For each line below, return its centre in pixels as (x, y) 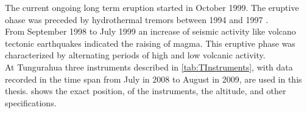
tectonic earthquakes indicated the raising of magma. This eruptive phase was (150, 43)
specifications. (31, 102)
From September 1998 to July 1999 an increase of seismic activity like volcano (150, 31)
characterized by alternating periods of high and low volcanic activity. (135, 55)
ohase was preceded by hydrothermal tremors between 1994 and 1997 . (137, 19)
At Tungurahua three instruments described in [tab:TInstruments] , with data (149, 67)
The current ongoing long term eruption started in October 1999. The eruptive (152, 7)
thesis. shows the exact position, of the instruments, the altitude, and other (146, 91)
